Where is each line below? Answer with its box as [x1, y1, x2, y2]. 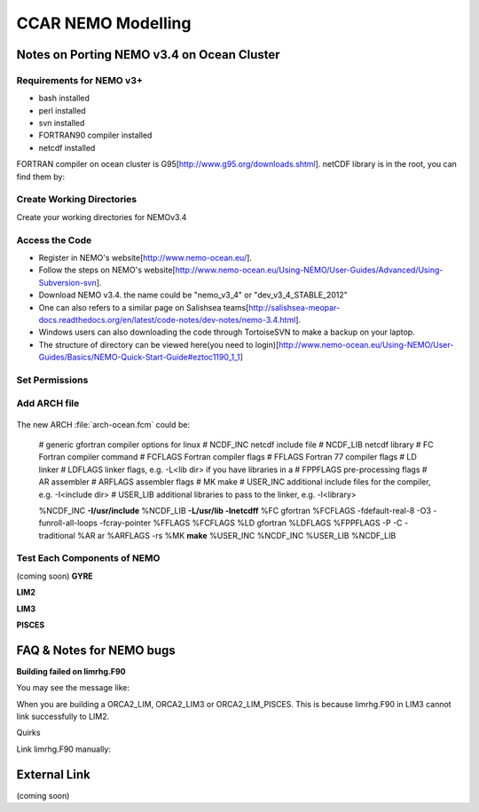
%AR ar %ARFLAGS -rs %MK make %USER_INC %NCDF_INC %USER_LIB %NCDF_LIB [76, 530, 397, 540]
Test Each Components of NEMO [16, 552, 161, 564]
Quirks [16, 728, 41, 738]
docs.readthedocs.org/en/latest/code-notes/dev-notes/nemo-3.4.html [38, 314, 296, 325]
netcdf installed [38, 142, 96, 153]
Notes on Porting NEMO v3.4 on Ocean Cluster [16, 47, 280, 62]
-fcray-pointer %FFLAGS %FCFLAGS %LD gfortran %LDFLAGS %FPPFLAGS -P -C [98, 517, 403, 528]
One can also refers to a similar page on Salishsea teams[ [38, 302, 249, 312]
